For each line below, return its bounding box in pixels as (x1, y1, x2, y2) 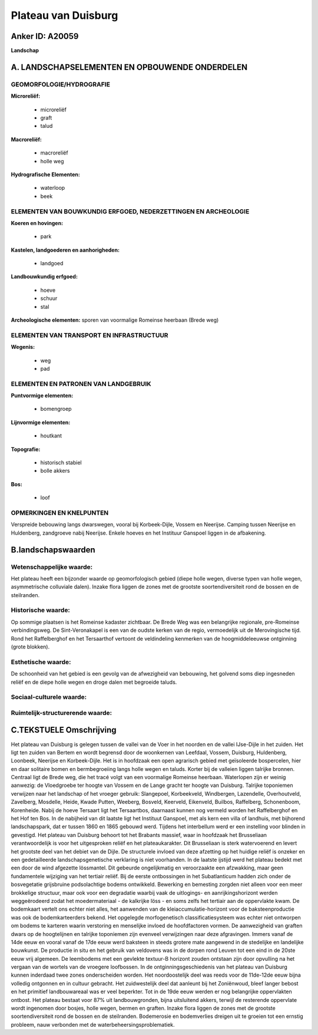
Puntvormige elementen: (11, 392, 74, 399)
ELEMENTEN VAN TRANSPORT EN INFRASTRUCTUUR (11, 331, 168, 339)
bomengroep (40, 406, 72, 413)
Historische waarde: (11, 606, 71, 614)
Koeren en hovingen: (11, 219, 64, 226)
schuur (40, 295, 58, 302)
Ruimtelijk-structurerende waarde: (11, 708, 112, 717)
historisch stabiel (40, 459, 82, 466)
